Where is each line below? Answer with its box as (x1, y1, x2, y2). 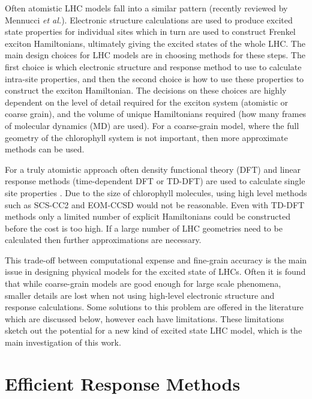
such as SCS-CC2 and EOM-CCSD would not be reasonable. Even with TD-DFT (5, 198, 305, 211)
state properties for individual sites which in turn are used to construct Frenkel (5, 25, 296, 38)
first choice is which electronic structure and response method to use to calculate (5, 60, 302, 73)
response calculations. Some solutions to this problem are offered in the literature (5, 301, 304, 313)
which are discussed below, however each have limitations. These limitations (5, 312, 284, 325)
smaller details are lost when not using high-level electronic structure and (5, 289, 275, 301)
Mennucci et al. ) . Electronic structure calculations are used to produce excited (5, 13, 293, 26)
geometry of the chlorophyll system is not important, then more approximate (5, 131, 288, 143)
